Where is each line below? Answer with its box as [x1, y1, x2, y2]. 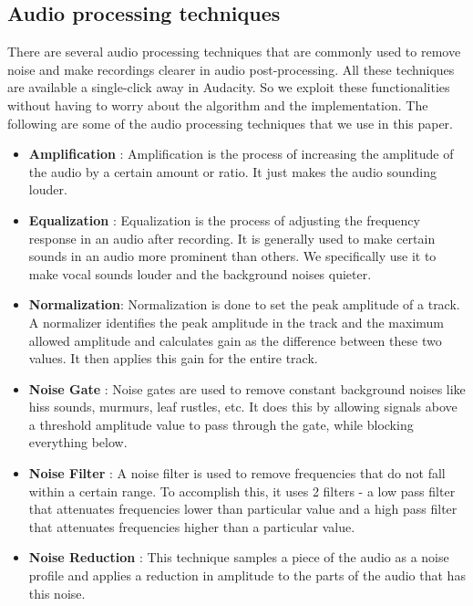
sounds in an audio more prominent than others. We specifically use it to [28, 246, 437, 266]
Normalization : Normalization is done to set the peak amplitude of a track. [28, 295, 460, 314]
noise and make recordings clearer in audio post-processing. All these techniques [7, 59, 455, 78]
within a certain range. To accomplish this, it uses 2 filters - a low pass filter [28, 481, 456, 500]
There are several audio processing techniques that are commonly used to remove [7, 42, 461, 61]
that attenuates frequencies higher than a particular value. [28, 517, 355, 536]
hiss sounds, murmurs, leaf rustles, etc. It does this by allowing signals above [28, 397, 458, 416]
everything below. [28, 433, 128, 452]
